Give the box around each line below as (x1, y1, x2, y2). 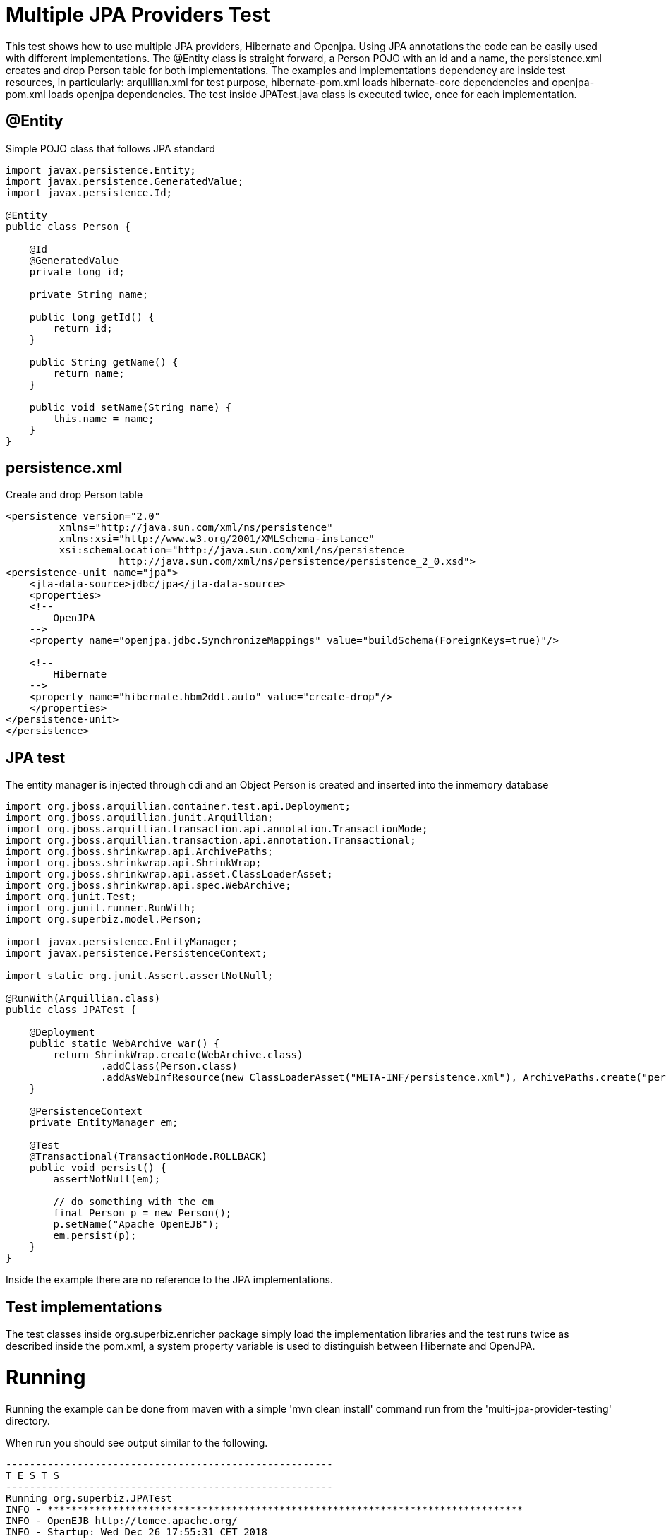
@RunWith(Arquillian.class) (6, 993, 161, 1005)
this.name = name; (53, 412, 155, 424)
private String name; (29, 288, 149, 300)
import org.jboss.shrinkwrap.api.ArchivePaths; (6, 846, 274, 858)
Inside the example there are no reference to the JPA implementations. (6, 1274, 333, 1286)
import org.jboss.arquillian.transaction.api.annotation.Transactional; (6, 834, 416, 846)
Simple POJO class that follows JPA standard (6, 142, 215, 155)
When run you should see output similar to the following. (6, 1436, 268, 1449)
